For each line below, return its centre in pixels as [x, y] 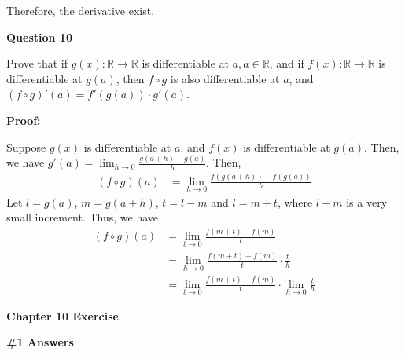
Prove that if [37, 63]
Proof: [24, 120]
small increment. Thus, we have [83, 217]
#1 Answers [40, 342]
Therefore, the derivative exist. [81, 10]
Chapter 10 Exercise [63, 315]
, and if [287, 63]
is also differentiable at [225, 78]
